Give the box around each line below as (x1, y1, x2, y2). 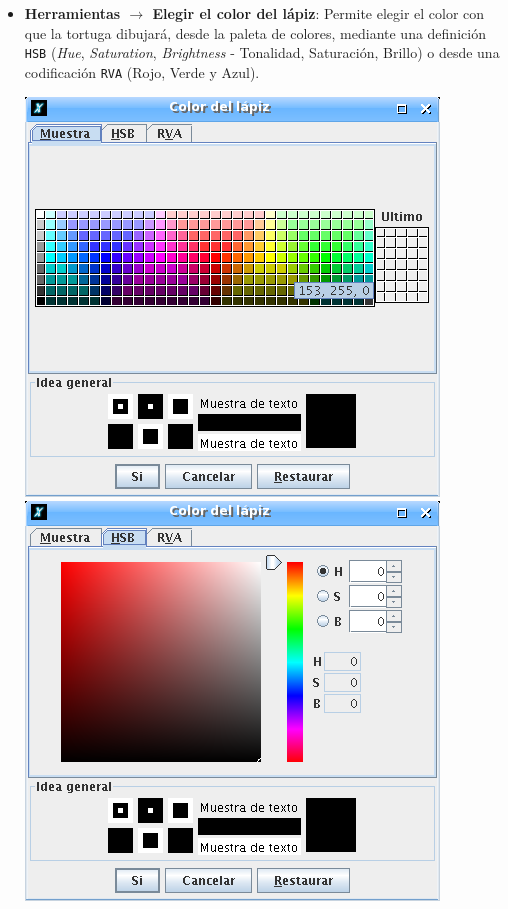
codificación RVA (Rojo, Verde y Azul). (24, 61, 260, 82)
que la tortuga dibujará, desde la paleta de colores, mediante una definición (24, 22, 486, 43)
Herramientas (24, 3, 121, 23)
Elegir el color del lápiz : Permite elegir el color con (152, 3, 485, 23)
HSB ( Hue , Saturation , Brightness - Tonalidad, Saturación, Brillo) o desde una (24, 42, 500, 63)
